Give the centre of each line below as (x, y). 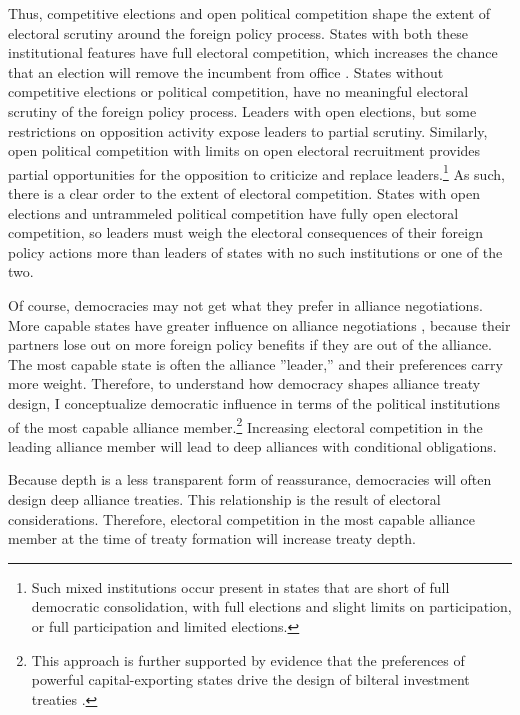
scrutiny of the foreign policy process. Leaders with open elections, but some (242, 110)
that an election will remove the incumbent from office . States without (226, 71)
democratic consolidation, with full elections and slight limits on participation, (271, 606)
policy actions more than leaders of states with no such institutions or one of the (255, 251)
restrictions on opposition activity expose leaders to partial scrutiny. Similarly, (248, 130)
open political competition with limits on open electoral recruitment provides (244, 150)
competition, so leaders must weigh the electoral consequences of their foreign (245, 232)
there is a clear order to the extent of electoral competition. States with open (244, 193)
